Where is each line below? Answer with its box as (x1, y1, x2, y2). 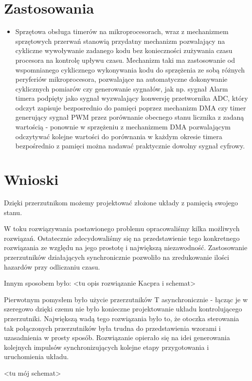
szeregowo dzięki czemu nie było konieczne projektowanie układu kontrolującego (4, 304, 242, 314)
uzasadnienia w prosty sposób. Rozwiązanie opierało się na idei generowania (4, 332, 230, 343)
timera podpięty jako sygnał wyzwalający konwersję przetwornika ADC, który (15, 93, 248, 103)
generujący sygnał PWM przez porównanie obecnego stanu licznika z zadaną (15, 112, 244, 122)
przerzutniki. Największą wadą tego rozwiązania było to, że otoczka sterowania (4, 313, 239, 323)
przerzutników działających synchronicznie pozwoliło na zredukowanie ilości (4, 252, 229, 262)
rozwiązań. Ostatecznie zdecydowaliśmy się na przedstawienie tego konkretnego (4, 233, 240, 243)
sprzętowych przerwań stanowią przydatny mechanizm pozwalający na (15, 36, 225, 46)
